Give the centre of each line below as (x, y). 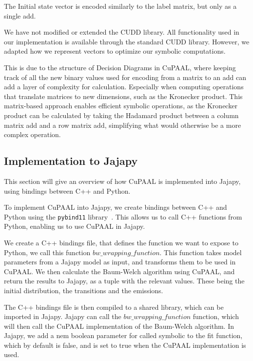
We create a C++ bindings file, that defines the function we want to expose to (121, 242)
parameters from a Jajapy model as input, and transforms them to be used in (120, 262)
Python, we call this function (47, 252)
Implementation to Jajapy (71, 161)
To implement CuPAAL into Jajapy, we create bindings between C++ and (116, 207)
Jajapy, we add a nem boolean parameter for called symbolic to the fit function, (123, 335)
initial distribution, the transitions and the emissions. (84, 290)
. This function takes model (201, 252)
